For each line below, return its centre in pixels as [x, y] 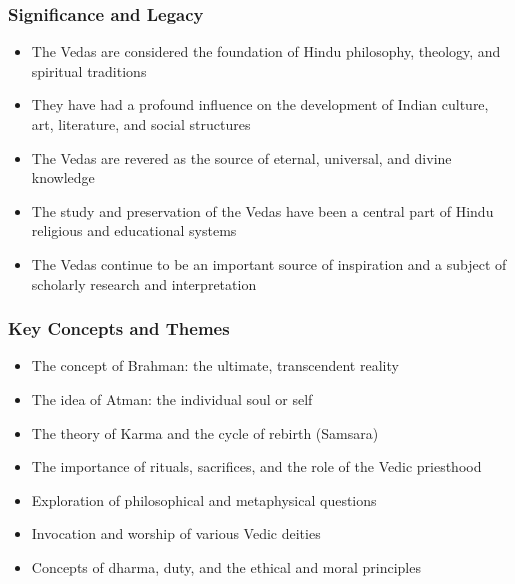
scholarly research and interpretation [144, 283]
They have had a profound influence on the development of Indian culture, [260, 104]
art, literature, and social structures [141, 124]
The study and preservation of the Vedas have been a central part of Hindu [262, 210]
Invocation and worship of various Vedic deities [176, 533]
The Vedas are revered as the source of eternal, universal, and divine [241, 157]
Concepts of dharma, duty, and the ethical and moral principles [226, 566]
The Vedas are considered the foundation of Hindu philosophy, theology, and [266, 51]
